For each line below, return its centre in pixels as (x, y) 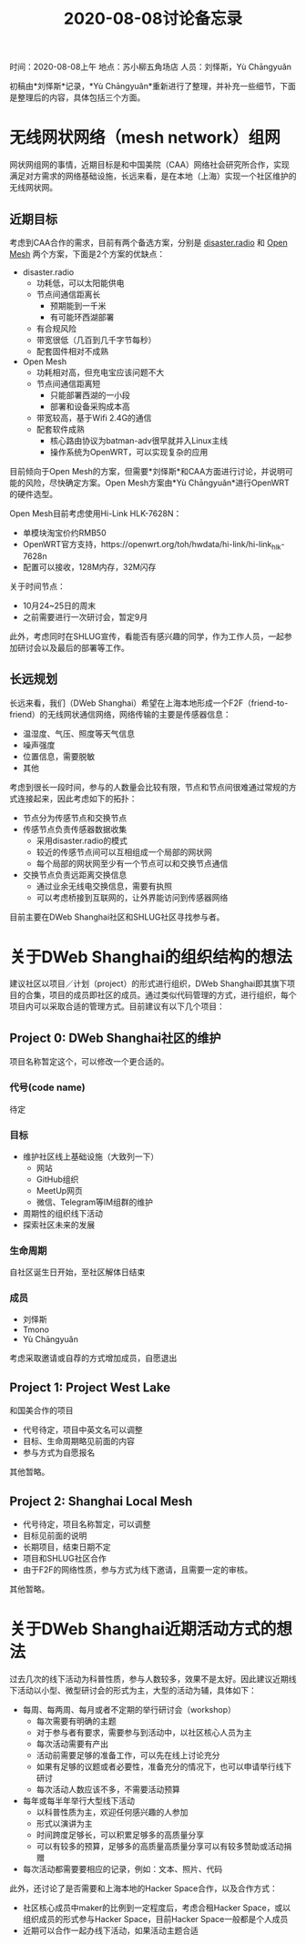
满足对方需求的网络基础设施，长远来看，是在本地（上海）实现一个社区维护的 (153, 176)
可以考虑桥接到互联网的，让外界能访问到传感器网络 (132, 897)
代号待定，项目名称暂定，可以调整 (87, 1524)
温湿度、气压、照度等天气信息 (78, 733)
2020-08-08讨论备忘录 (153, 19)
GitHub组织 (57, 1179)
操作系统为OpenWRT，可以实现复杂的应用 (129, 452)
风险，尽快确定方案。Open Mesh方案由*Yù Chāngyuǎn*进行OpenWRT (157, 483)
